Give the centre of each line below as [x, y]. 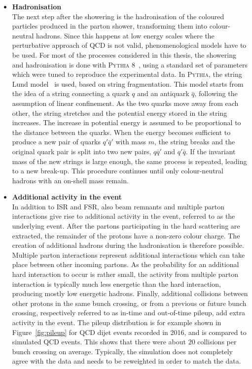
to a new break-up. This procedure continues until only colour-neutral [118, 171]
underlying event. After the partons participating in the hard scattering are [126, 226]
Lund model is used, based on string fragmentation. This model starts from [128, 84]
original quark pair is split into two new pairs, [82, 151]
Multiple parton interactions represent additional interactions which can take [128, 254]
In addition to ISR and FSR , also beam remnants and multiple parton [118, 206]
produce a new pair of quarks [56, 142]
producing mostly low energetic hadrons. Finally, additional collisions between [130, 293]
